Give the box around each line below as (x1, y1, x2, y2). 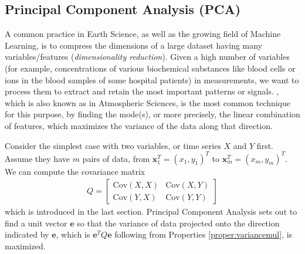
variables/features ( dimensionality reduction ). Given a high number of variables (5, 50, 290, 63)
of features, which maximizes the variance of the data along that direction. (5, 119, 273, 131)
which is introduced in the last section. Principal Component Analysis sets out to (5, 205, 297, 218)
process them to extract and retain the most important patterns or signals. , (5, 85, 279, 97)
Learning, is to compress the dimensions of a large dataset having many (5, 39, 263, 51)
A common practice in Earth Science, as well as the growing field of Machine (5, 28, 281, 40)
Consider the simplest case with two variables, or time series (5, 139, 221, 151)
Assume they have (5, 152, 70, 164)
